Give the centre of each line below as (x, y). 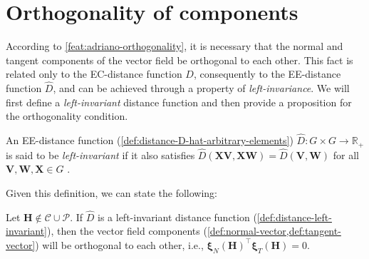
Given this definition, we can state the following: (111, 192)
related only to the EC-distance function (94, 74)
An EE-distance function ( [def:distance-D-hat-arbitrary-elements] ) (150, 140)
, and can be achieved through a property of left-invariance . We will (201, 88)
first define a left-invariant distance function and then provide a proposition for (179, 102)
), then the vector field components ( (127, 231)
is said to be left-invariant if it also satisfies (100, 154)
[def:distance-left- (294, 217)
